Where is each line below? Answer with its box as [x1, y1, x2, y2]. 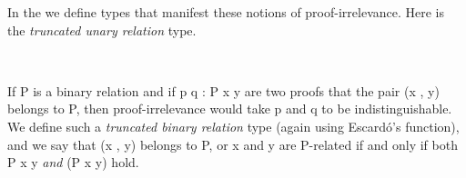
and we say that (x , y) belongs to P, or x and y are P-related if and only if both [7, 134, 458, 153]
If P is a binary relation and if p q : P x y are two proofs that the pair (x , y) [7, 81, 440, 100]
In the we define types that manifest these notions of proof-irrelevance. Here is [7, 3, 445, 21]
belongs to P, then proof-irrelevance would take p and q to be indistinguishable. [7, 99, 452, 118]
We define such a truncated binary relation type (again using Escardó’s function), [7, 116, 460, 135]
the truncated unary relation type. [7, 20, 197, 39]
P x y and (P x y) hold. [7, 153, 139, 172]
